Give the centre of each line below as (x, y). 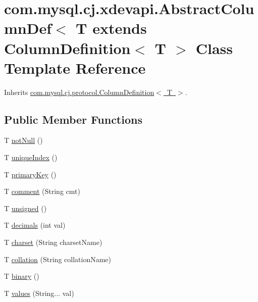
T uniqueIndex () (31, 157)
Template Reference (75, 67)
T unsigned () (25, 208)
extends (120, 28)
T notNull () (23, 140)
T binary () (22, 276)
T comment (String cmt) (42, 191)
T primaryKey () (30, 174)
